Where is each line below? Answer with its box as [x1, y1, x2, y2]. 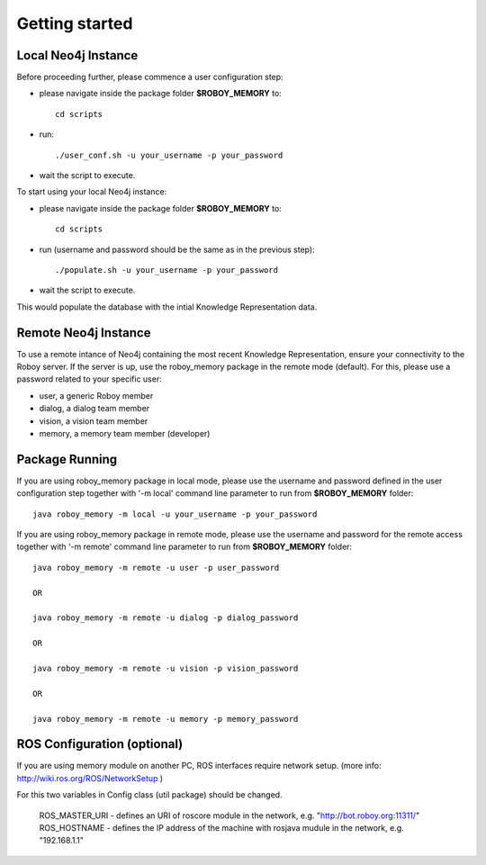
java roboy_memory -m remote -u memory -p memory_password [32, 714, 299, 724]
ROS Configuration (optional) [16, 736, 184, 752]
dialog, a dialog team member [39, 403, 150, 414]
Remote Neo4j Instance [16, 325, 151, 340]
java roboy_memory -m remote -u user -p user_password [32, 563, 280, 572]
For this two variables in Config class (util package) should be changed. [16, 789, 283, 800]
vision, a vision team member [39, 415, 148, 427]
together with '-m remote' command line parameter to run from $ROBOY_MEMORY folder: [16, 541, 353, 553]
